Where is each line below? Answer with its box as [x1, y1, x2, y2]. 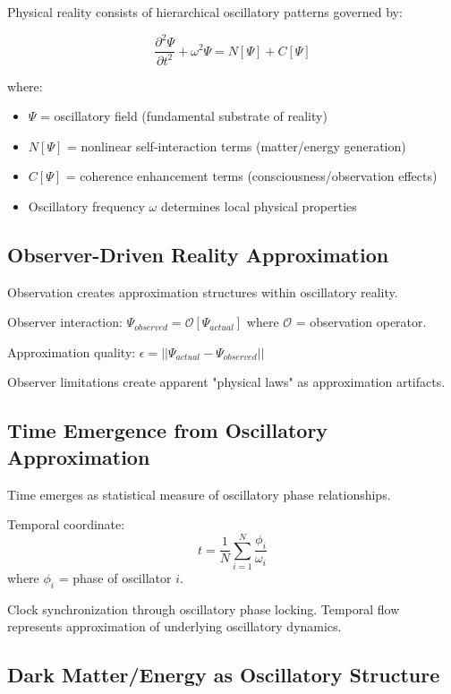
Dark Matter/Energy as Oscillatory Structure [7, 661, 440, 689]
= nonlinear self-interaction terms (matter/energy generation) [66, 136, 406, 155]
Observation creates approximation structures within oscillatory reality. [7, 282, 398, 301]
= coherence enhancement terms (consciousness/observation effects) [65, 167, 438, 185]
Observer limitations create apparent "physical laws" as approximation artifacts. [7, 373, 446, 391]
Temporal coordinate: [7, 515, 125, 534]
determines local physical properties [160, 196, 357, 215]
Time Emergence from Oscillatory [7, 416, 328, 444]
